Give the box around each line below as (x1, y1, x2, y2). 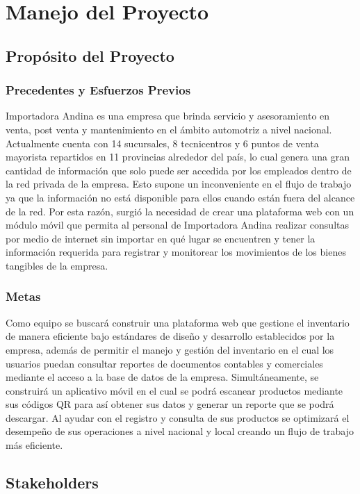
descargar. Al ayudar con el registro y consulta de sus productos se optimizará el (6, 410, 350, 425)
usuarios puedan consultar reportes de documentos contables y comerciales (6, 356, 323, 370)
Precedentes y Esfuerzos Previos (6, 81, 191, 99)
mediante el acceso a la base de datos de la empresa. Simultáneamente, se (6, 370, 319, 384)
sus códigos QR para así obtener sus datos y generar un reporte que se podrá (6, 397, 334, 411)
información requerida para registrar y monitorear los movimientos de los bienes (6, 245, 346, 259)
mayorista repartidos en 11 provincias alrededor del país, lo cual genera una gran (6, 149, 350, 164)
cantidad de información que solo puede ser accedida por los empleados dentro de (6, 163, 352, 177)
